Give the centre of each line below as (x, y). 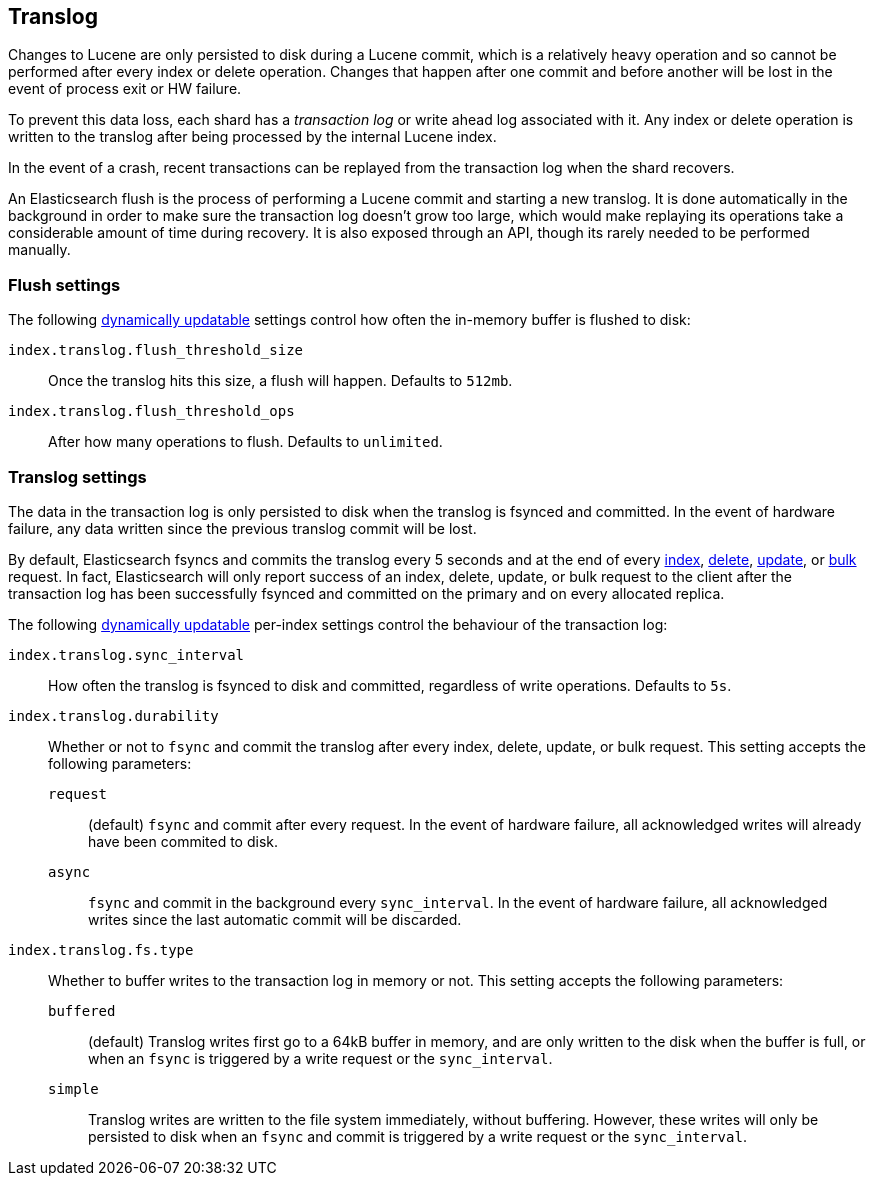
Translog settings (77, 476)
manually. (39, 250)
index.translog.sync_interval (126, 654)
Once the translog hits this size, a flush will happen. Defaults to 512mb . (280, 381)
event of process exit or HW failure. (125, 89)
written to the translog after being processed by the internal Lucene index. (252, 137)
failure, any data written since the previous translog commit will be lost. (242, 528)
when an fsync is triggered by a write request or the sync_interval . (320, 1058)
